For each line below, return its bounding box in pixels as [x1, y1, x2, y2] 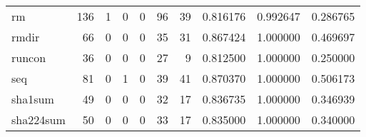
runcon [11, 49, 46, 66]
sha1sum [11, 91, 54, 107]
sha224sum [11, 111, 66, 128]
